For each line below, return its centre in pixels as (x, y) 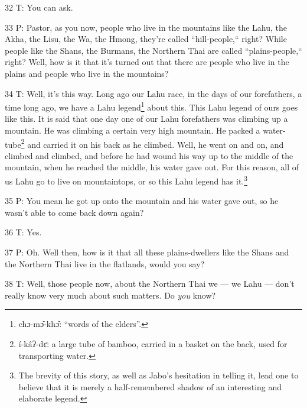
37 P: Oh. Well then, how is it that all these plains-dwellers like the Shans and (147, 252)
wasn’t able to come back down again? (74, 212)
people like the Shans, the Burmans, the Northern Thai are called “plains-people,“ (153, 50)
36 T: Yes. (23, 232)
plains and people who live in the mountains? (87, 73)
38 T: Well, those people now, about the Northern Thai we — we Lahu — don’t (150, 284)
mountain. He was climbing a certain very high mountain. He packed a (133, 130)
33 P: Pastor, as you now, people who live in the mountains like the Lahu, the (146, 27)
